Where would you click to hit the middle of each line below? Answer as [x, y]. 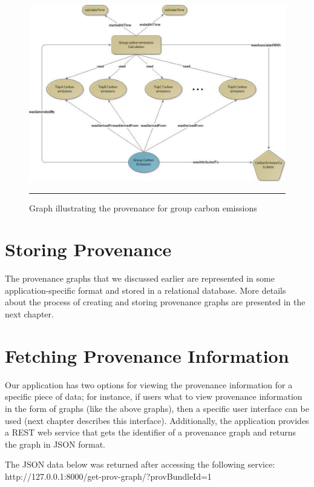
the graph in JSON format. [55, 444]
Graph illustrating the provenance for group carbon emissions [143, 207]
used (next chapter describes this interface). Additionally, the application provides [157, 420]
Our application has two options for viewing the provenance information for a [149, 384]
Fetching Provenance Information [147, 355]
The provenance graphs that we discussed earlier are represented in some [140, 278]
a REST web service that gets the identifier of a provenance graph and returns [151, 432]
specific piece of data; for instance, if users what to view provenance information [154, 396]
